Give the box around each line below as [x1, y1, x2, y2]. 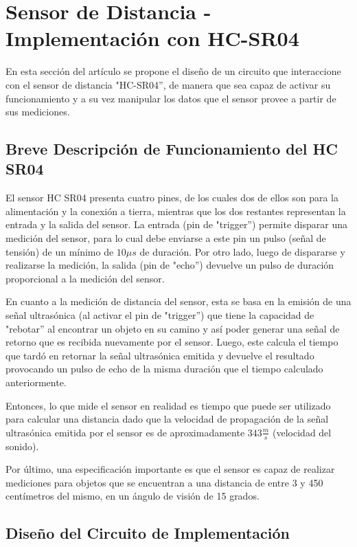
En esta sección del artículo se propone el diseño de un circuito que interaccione [5, 64, 341, 78]
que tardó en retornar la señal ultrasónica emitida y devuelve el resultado [5, 348, 314, 362]
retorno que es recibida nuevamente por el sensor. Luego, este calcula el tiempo [5, 335, 338, 349]
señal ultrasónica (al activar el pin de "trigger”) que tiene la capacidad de [5, 308, 314, 322]
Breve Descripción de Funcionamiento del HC [5, 138, 338, 159]
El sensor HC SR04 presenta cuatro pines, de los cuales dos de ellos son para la [5, 190, 338, 205]
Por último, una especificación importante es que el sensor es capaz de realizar [5, 462, 335, 476]
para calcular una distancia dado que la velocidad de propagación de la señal [5, 412, 329, 426]
